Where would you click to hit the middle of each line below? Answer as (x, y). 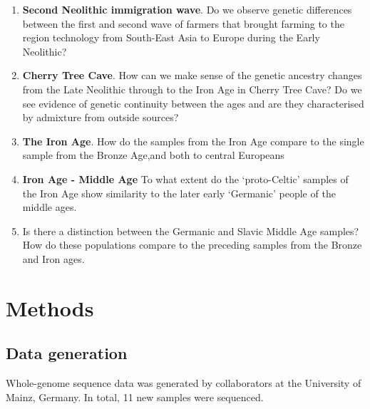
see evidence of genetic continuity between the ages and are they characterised (193, 103)
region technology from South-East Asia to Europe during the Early (171, 37)
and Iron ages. (53, 258)
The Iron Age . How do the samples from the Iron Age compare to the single (193, 141)
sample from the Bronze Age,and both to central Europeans (153, 155)
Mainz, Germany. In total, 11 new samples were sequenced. (135, 397)
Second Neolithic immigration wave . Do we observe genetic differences (187, 9)
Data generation (67, 353)
